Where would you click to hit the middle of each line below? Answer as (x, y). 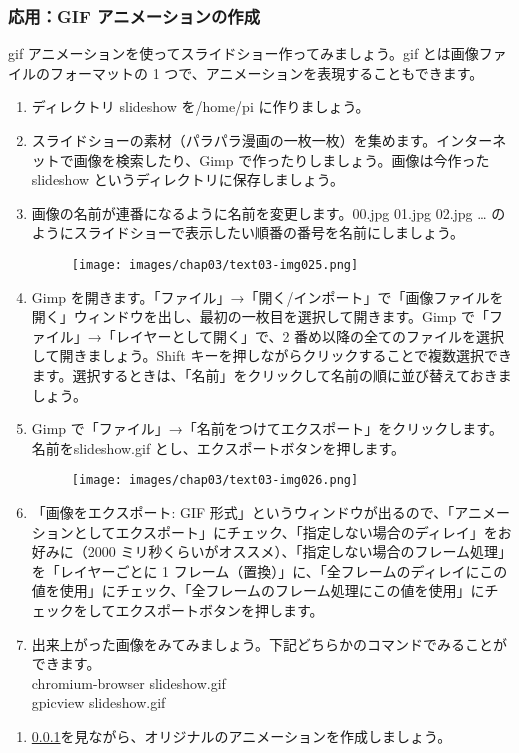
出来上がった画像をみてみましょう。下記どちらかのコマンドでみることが (269, 643)
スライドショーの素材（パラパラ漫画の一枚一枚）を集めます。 (234, 140)
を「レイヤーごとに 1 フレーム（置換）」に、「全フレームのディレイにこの (269, 570)
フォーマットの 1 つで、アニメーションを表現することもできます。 (266, 72)
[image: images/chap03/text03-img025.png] (215, 264)
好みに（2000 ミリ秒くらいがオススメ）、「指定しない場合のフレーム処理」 (268, 551)
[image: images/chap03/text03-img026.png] (215, 480)
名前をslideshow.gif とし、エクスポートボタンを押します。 (218, 447)
